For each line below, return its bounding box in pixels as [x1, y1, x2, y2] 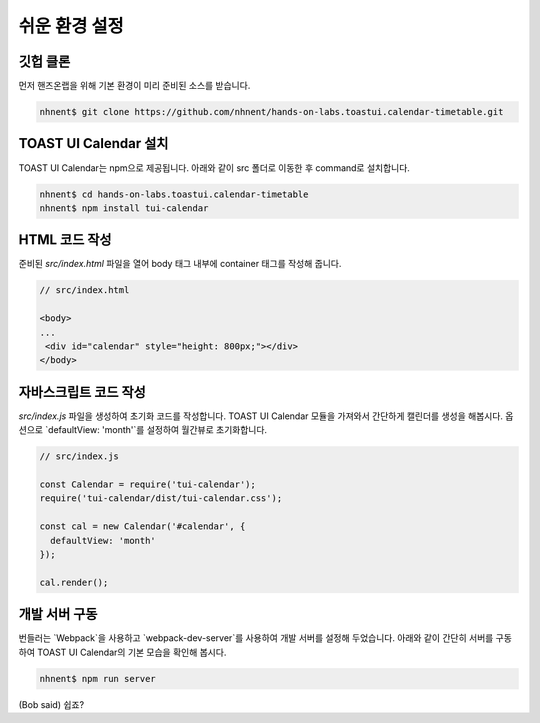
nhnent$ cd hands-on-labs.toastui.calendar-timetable [39, 188, 309, 200]
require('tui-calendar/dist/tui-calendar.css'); [39, 493, 283, 504]
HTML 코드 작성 [18, 231, 112, 249]
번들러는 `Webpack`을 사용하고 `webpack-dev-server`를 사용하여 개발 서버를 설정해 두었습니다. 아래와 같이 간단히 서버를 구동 [18, 632, 512, 644]
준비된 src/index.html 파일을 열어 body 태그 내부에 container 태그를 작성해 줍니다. [18, 258, 342, 270]
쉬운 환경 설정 [18, 15, 124, 37]
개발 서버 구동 [18, 606, 98, 623]
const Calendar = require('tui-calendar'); [39, 479, 257, 490]
